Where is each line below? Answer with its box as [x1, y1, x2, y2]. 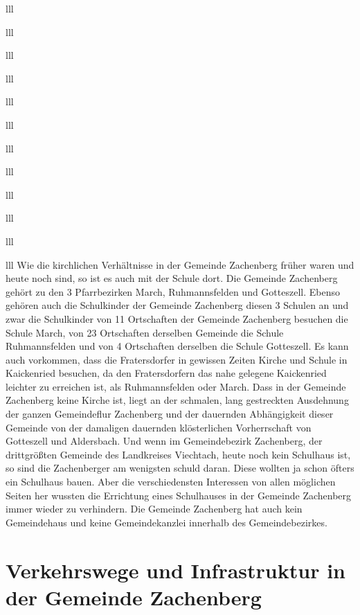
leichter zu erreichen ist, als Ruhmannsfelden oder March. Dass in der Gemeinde [6, 379, 346, 393]
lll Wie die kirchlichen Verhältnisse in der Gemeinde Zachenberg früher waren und [6, 257, 354, 271]
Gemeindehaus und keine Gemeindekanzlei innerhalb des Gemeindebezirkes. [6, 515, 327, 529]
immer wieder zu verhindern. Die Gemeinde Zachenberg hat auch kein [6, 501, 303, 516]
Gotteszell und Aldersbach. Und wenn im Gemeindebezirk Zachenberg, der [6, 434, 323, 448]
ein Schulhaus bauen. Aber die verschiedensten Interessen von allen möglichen [6, 474, 336, 489]
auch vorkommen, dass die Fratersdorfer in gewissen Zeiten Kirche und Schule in [6, 352, 348, 366]
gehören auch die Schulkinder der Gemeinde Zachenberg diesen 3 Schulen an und [6, 298, 349, 312]
